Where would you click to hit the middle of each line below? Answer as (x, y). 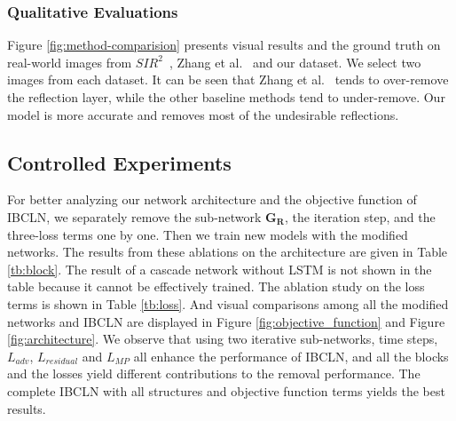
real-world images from (70, 62)
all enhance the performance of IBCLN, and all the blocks (291, 356)
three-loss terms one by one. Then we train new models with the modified (208, 234)
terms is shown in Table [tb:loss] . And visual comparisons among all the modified (228, 303)
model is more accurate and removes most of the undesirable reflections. (203, 114)
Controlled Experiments (119, 162)
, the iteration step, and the (360, 216)
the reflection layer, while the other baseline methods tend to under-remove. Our (226, 97)
